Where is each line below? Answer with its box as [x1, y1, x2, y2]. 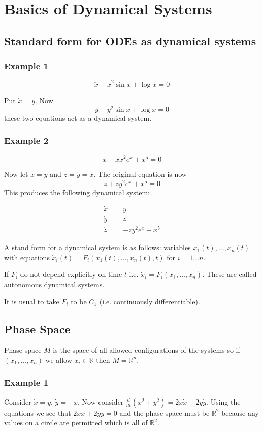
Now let [4, 169, 28, 179]
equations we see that [4, 407, 71, 418]
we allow [45, 354, 72, 365]
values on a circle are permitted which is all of [4, 417, 148, 428]
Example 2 [4, 134, 49, 147]
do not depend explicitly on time [20, 269, 122, 280]
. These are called [202, 269, 257, 280]
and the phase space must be [119, 407, 210, 418]
